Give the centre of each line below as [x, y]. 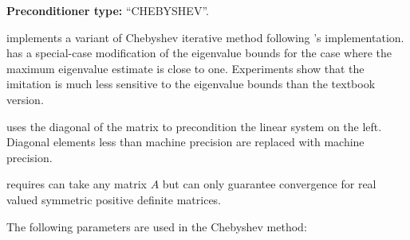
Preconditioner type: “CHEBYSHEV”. [108, 10]
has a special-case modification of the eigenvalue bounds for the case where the [199, 53]
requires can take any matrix [77, 184]
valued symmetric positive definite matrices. [114, 199]
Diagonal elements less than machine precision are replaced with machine [185, 142]
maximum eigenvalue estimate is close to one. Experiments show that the [185, 68]
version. [25, 99]
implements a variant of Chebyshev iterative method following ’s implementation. [205, 37]
